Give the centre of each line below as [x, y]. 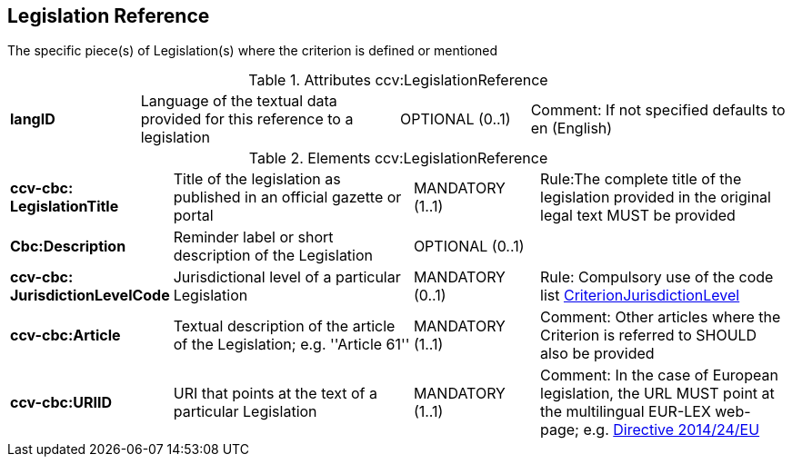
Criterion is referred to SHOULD [649, 336]
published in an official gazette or [287, 197]
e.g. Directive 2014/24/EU [672, 430]
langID [33, 119]
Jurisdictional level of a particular [287, 277]
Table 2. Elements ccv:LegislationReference [398, 158]
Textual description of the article [284, 326]
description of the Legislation [273, 256]
